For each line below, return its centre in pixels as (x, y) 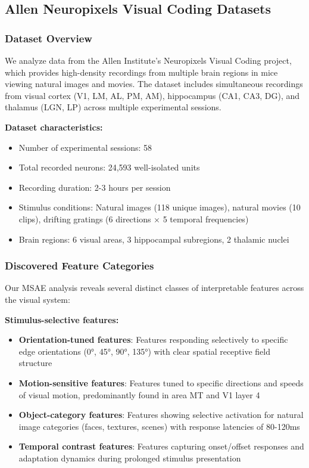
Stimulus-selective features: (62, 319)
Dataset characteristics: (54, 127)
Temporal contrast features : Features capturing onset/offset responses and (161, 446)
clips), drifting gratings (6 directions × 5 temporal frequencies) (134, 218)
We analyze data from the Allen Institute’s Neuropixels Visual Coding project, (148, 60)
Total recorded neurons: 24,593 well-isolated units (109, 167)
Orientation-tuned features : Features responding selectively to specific (153, 340)
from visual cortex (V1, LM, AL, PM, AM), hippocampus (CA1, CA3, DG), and (152, 95)
